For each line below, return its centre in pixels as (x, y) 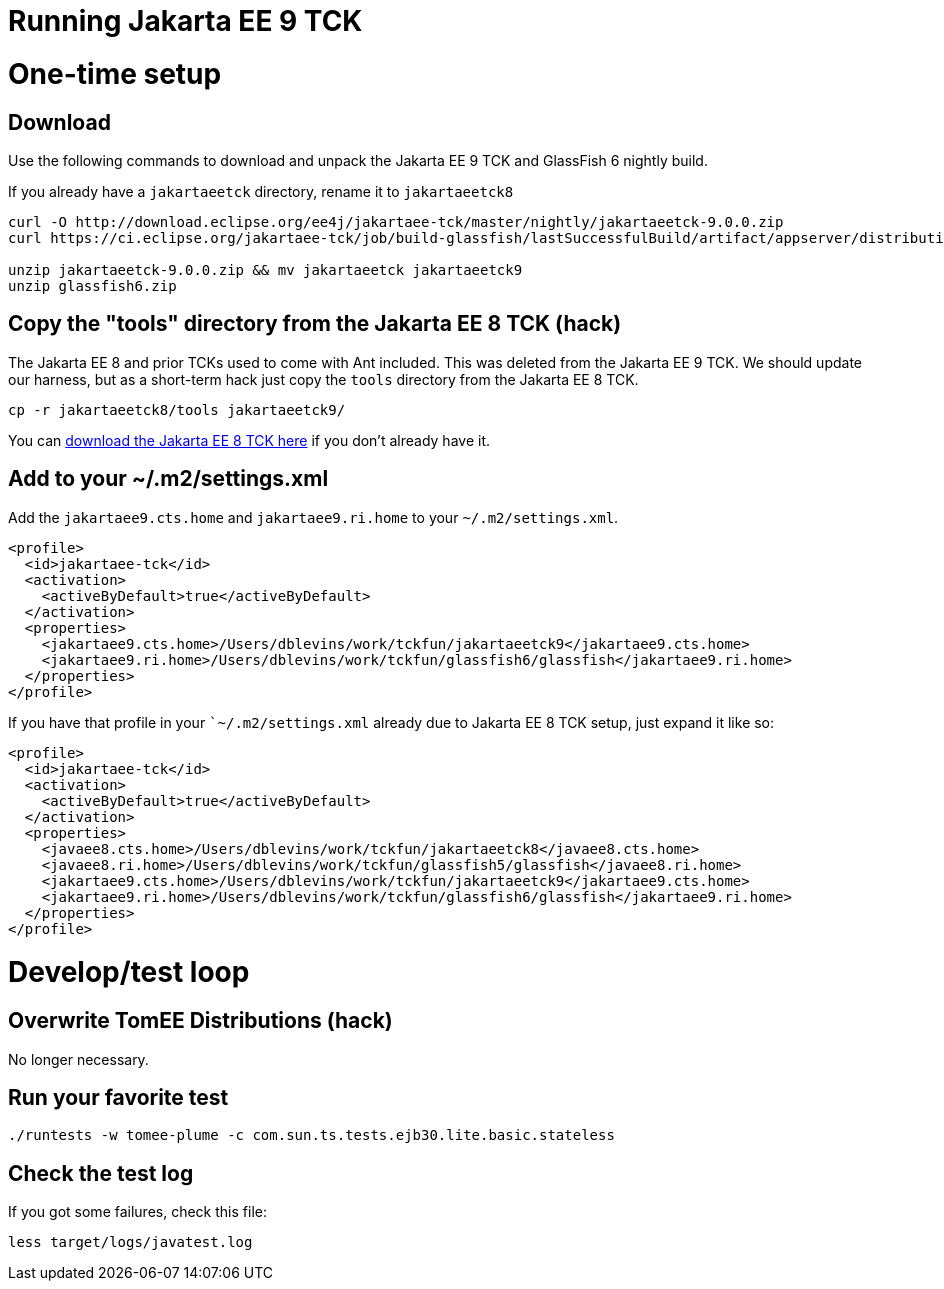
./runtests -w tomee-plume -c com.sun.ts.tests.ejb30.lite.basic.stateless (311, 1135)
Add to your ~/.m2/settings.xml (168, 479)
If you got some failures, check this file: (137, 1212)
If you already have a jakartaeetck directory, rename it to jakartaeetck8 (261, 191)
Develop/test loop (129, 972)
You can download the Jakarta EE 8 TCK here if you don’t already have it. (249, 440)
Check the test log (101, 1173)
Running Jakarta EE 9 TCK (185, 21)
